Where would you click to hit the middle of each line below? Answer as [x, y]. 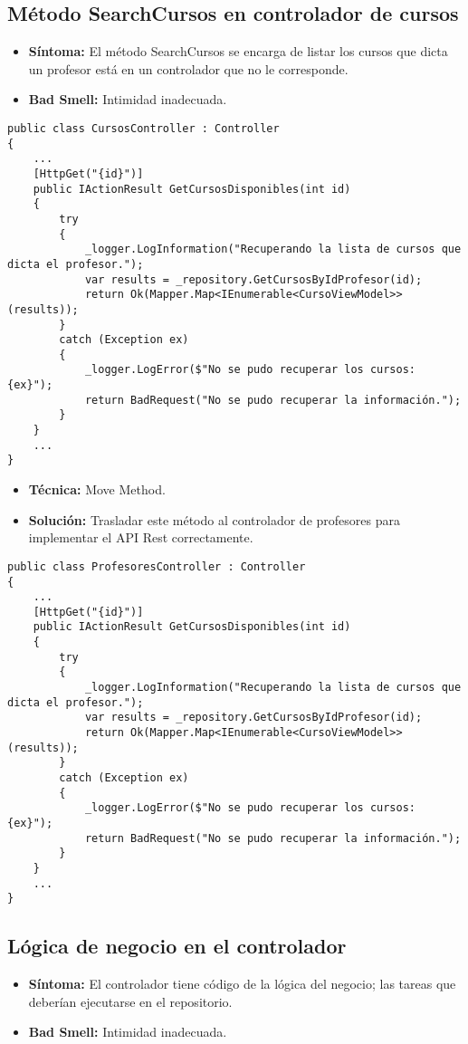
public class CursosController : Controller [143, 128]
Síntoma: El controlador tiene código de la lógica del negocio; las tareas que [242, 984]
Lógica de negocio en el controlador [177, 946]
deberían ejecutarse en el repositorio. [130, 1001]
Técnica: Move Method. [97, 489]
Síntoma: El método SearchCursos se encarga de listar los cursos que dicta [238, 51]
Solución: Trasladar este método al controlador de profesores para [214, 519]
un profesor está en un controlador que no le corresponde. [188, 68]
